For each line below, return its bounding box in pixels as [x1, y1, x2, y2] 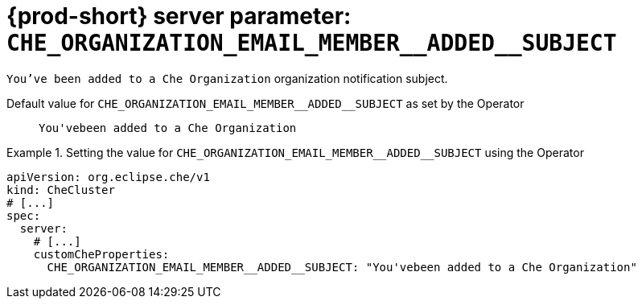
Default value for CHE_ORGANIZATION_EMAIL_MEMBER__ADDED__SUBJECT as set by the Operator [6, 96, 525, 110]
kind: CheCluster [6, 183, 115, 196]
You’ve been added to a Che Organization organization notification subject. [6, 71, 448, 85]
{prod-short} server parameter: [6, 2, 352, 30]
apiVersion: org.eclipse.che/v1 [6, 170, 210, 183]
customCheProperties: [33, 247, 170, 261]
